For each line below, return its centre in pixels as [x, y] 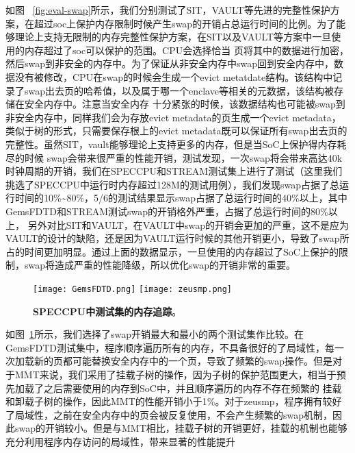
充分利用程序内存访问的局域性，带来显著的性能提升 [120, 441]
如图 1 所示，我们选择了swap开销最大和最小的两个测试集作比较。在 [155, 334]
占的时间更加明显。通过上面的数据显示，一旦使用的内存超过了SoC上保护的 [172, 251]
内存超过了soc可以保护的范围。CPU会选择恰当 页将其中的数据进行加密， [186, 50]
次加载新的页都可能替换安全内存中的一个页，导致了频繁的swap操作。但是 [169, 361]
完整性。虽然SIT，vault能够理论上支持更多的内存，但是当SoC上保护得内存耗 [176, 144]
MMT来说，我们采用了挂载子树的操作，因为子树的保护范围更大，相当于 [175, 374]
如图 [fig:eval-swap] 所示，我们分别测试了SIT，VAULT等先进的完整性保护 [168, 10]
